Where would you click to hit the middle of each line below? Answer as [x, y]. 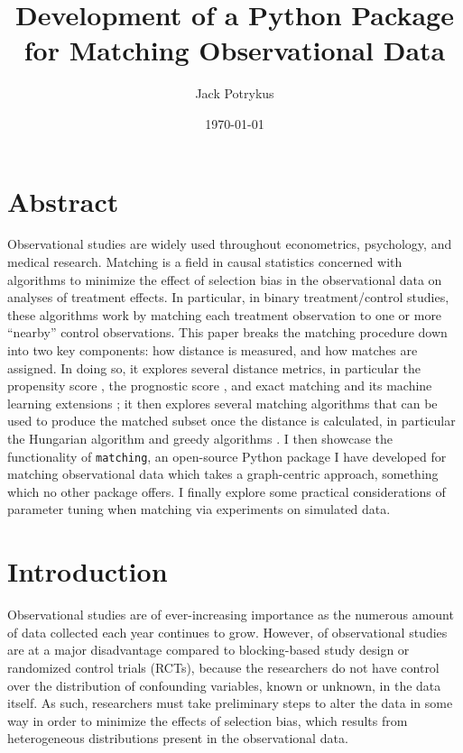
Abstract [63, 201]
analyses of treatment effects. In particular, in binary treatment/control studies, [228, 297]
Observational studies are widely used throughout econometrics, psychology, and [230, 244]
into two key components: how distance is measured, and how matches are [213, 350]
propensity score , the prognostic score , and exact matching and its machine [220, 386]
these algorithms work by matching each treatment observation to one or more [225, 314]
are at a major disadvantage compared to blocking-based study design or [208, 650]
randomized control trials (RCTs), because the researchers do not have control [223, 667]
